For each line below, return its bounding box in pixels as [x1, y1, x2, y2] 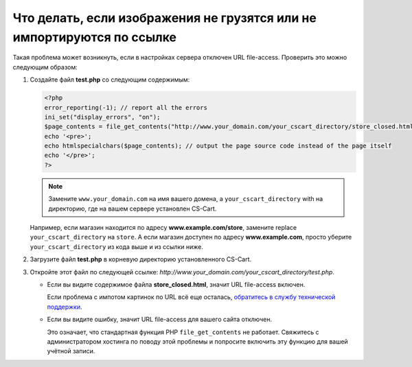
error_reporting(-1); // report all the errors [44, 104, 207, 111]
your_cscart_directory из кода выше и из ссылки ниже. [30, 242, 204, 250]
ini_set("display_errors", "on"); [44, 113, 161, 121]
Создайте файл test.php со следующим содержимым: [30, 75, 190, 84]
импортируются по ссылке [12, 29, 177, 45]
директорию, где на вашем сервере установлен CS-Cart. [48, 204, 217, 213]
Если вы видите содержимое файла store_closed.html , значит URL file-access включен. [47, 280, 306, 288]
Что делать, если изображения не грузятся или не [12, 10, 317, 25]
